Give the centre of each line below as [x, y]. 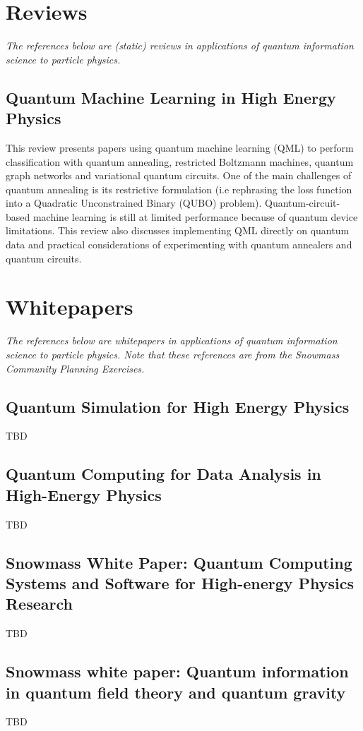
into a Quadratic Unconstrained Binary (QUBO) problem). [134, 203]
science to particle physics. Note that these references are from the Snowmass [173, 354]
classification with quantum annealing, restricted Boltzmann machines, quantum [180, 161]
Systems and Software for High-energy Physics [180, 582]
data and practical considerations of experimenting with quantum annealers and [179, 244]
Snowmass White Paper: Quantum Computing [179, 562]
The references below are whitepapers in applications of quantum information [172, 340]
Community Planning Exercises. [75, 368]
